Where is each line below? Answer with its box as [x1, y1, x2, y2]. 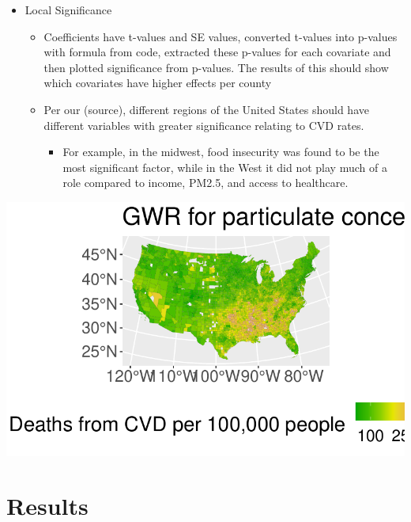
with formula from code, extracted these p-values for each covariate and [43, 44, 391, 60]
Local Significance [25, 2, 112, 17]
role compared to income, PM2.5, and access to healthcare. [62, 174, 349, 191]
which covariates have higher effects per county [43, 74, 272, 91]
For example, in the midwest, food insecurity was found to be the [62, 143, 379, 160]
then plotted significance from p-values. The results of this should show [43, 59, 389, 75]
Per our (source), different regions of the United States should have [43, 101, 369, 117]
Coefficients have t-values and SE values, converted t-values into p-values [43, 28, 398, 44]
